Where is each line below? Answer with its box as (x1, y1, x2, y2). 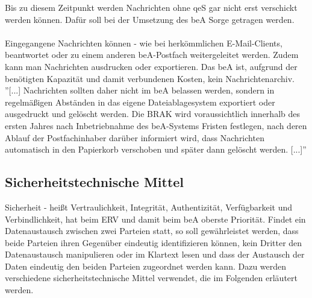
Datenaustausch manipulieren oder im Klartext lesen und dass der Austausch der (5, 248, 305, 261)
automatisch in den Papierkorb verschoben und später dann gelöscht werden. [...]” (5, 143, 307, 156)
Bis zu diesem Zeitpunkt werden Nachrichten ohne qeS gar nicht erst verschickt (5, 1, 298, 13)
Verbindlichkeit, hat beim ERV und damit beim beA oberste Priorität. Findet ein (5, 212, 306, 225)
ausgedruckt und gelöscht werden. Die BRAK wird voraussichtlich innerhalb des (5, 107, 300, 120)
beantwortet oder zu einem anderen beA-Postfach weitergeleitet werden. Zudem (5, 48, 299, 61)
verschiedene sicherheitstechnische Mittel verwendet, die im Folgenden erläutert (5, 271, 298, 284)
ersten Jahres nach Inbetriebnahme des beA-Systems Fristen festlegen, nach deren (5, 119, 307, 132)
